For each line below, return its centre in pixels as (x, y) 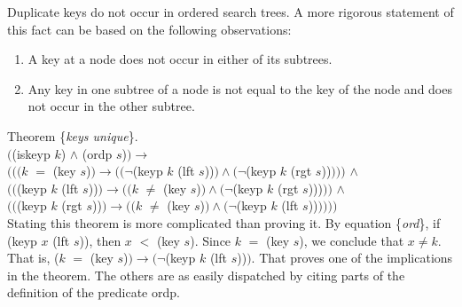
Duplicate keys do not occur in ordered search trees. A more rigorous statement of (231, 12)
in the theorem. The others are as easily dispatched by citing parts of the (206, 275)
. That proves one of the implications (352, 258)
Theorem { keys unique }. (73, 135)
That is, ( (33, 258)
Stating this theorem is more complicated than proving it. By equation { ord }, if (224, 222)
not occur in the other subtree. (111, 106)
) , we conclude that (352, 240)
